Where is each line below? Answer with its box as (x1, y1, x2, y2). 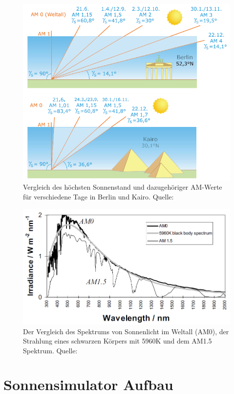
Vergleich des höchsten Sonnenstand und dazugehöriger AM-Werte (23, 182, 222, 192)
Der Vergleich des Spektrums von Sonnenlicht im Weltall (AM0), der (23, 326, 229, 336)
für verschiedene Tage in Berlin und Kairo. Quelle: (23, 191, 174, 201)
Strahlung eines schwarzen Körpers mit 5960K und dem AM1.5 (23, 336, 212, 346)
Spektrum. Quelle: (23, 345, 78, 355)
